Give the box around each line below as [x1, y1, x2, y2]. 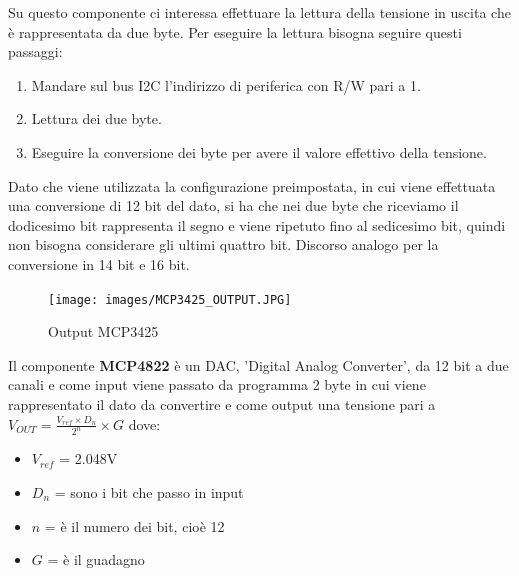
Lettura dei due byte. [31, 108, 162, 129]
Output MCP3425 [48, 321, 159, 342]
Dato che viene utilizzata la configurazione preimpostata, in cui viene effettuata [8, 175, 496, 196]
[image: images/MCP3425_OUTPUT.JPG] [48, 292, 292, 307]
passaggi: [8, 41, 63, 62]
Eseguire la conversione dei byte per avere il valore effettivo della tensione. [31, 141, 487, 162]
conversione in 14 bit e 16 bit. [8, 253, 190, 274]
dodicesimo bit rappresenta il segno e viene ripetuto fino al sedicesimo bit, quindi [8, 214, 506, 235]
